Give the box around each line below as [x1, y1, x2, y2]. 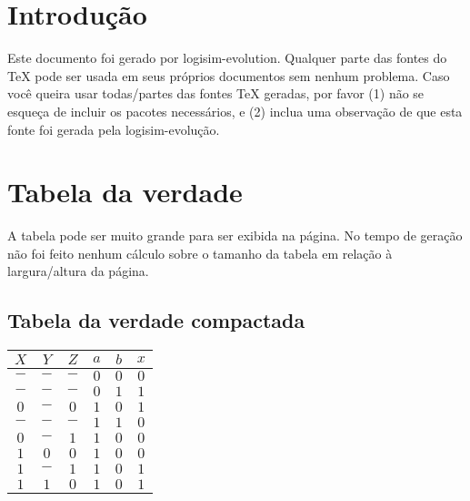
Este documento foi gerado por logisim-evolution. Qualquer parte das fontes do [7, 48, 447, 67]
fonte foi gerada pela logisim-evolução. [7, 119, 220, 138]
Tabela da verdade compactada [7, 306, 305, 334]
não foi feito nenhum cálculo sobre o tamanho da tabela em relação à [7, 243, 393, 262]
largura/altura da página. [7, 261, 149, 281]
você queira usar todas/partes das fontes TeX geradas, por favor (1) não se [7, 84, 425, 103]
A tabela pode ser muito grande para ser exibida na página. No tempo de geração [7, 226, 463, 245]
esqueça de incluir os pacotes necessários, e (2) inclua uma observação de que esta [7, 101, 463, 120]
